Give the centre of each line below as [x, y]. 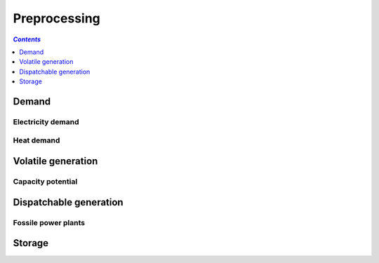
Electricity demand [46, 121]
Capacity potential [45, 182]
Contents [27, 39]
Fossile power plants [49, 222]
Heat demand [36, 140]
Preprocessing [57, 18]
